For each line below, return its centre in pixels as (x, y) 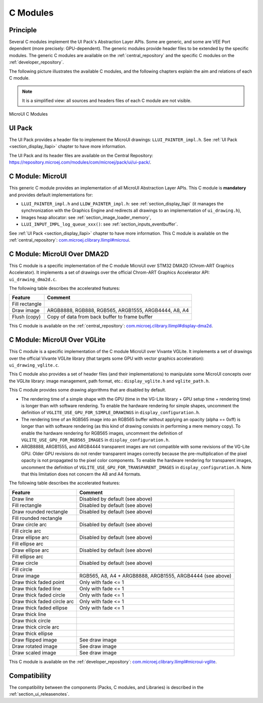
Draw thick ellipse (32, 633)
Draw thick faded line (36, 588)
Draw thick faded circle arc (43, 601)
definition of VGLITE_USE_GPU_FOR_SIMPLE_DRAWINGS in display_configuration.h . (111, 413)
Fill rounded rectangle (37, 518)
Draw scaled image (34, 653)
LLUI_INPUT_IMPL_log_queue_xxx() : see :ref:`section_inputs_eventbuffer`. (100, 224)
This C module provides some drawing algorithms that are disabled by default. (88, 390)
